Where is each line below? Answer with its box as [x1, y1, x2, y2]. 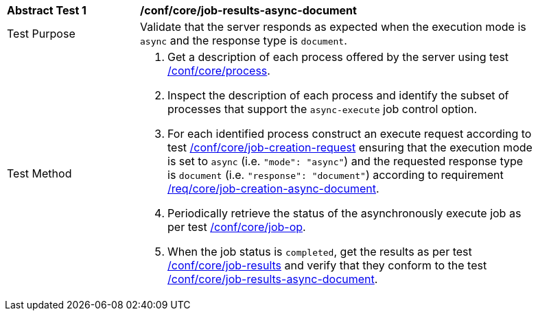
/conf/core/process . [167, 64, 270, 77]
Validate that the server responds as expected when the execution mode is [140, 20, 526, 34]
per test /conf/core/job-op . [167, 220, 306, 234]
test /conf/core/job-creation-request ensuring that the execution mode [167, 141, 533, 154]
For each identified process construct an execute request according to [167, 127, 532, 141]
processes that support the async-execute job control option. [167, 102, 478, 116]
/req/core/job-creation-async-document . [167, 182, 379, 195]
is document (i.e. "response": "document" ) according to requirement [167, 168, 504, 182]
